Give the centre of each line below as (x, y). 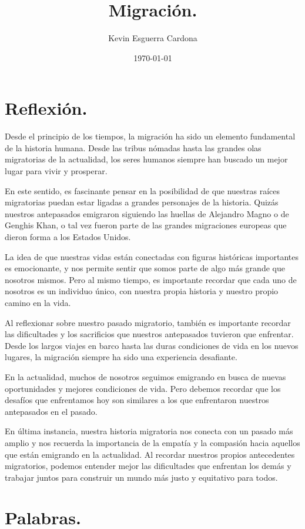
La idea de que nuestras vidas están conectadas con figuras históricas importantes (152, 256)
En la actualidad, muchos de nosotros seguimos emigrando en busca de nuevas (145, 376)
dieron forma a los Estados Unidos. (68, 237)
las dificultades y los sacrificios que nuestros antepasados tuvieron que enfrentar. (149, 334)
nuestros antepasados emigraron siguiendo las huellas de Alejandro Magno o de (147, 213)
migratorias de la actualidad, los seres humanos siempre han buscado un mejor (146, 159)
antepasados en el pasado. (51, 411)
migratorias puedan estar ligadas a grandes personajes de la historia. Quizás (142, 202)
